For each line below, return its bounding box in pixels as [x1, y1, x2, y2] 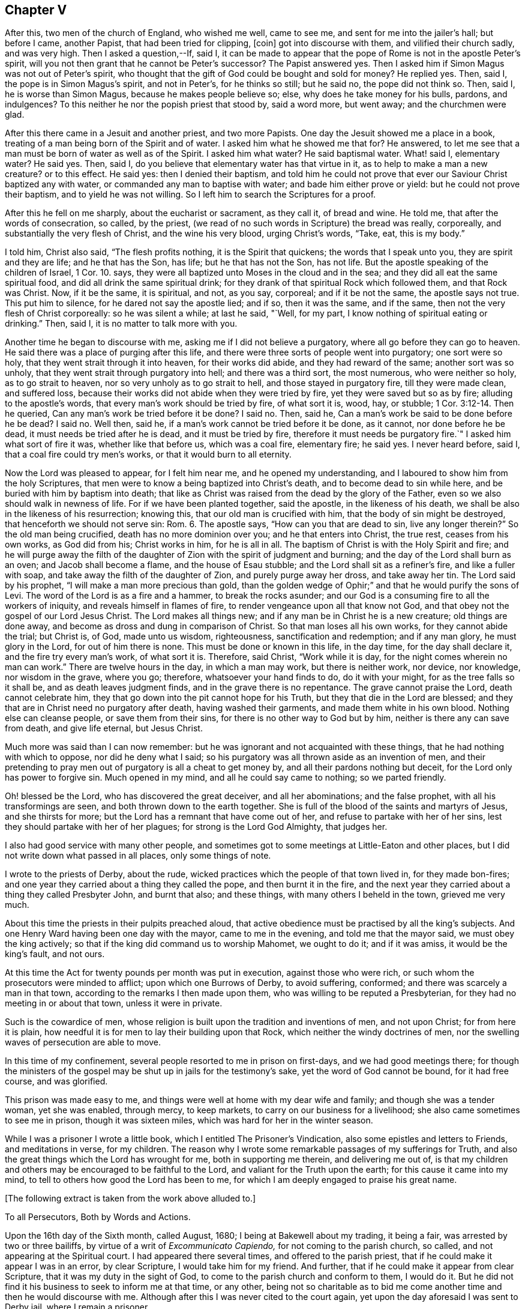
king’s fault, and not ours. [5, 949, 105, 960]
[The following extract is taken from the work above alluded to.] [5, 1193, 256, 1204]
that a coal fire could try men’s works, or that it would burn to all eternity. [5, 449, 292, 460]
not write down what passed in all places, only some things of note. [5, 850, 271, 861]
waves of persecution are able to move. [5, 1037, 161, 1048]
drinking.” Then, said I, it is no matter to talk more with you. [5, 318, 238, 329]
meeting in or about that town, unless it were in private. [5, 998, 223, 1009]
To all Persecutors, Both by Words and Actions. [5, 1212, 191, 1223]
